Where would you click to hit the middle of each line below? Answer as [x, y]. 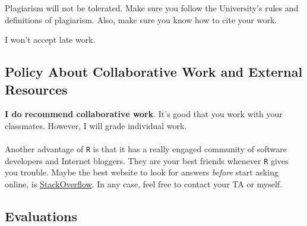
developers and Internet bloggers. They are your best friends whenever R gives [147, 160]
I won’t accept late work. [50, 40]
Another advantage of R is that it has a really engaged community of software [146, 149]
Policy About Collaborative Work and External [154, 72]
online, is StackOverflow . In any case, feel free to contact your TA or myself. [144, 184]
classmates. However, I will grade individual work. [96, 125]
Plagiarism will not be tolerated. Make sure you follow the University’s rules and [152, 8]
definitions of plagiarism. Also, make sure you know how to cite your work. [141, 19]
